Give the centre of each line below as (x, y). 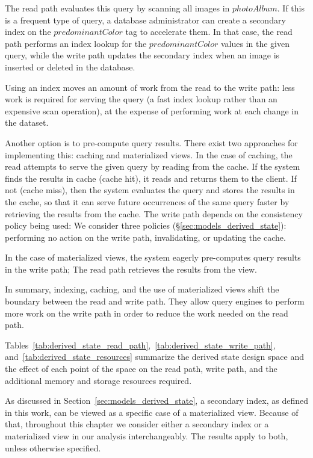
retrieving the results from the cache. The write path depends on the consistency (154, 213)
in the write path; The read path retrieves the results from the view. (131, 269)
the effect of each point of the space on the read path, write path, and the (141, 369)
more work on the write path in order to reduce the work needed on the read (147, 313)
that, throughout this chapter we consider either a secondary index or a (137, 424)
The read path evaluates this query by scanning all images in (117, 8)
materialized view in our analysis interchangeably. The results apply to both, (147, 436)
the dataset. (27, 122)
